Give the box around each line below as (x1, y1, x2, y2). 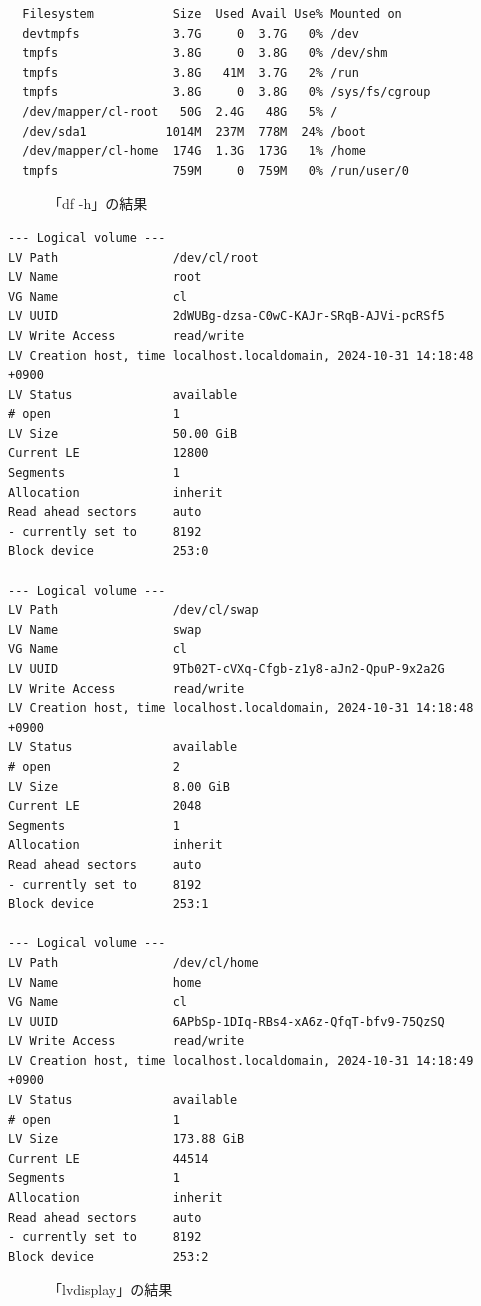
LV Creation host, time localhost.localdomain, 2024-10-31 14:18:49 (8, 1053, 474, 1068)
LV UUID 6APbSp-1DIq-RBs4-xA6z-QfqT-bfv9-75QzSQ (8, 1014, 445, 1029)
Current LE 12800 (8, 446, 209, 461)
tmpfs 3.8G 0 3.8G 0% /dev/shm (22, 46, 388, 61)
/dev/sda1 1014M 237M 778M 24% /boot (22, 124, 366, 139)
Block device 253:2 (8, 1249, 209, 1264)
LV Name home (8, 975, 202, 990)
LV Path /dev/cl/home (8, 955, 259, 970)
